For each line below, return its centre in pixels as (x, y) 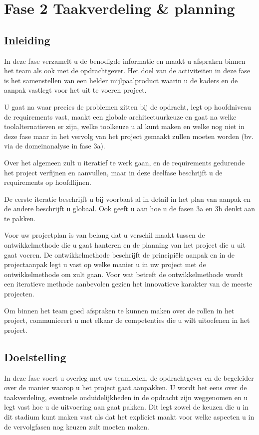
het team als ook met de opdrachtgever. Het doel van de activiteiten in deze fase (127, 71)
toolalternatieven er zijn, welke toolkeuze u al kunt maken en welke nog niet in (124, 126)
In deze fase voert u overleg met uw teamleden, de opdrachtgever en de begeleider (129, 377)
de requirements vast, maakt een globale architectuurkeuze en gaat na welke (120, 116)
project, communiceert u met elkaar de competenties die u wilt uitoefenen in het (127, 320)
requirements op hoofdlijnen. (48, 182)
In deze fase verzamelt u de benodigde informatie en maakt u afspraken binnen (125, 61)
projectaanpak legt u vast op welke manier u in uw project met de (105, 264)
